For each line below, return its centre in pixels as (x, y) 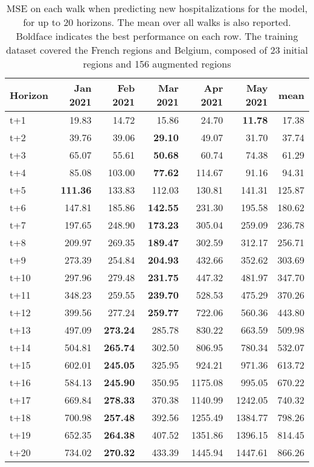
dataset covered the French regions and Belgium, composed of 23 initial (157, 50)
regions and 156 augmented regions (157, 64)
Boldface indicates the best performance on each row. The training (157, 36)
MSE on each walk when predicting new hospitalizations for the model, (157, 8)
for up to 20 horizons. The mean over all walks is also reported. (157, 22)
